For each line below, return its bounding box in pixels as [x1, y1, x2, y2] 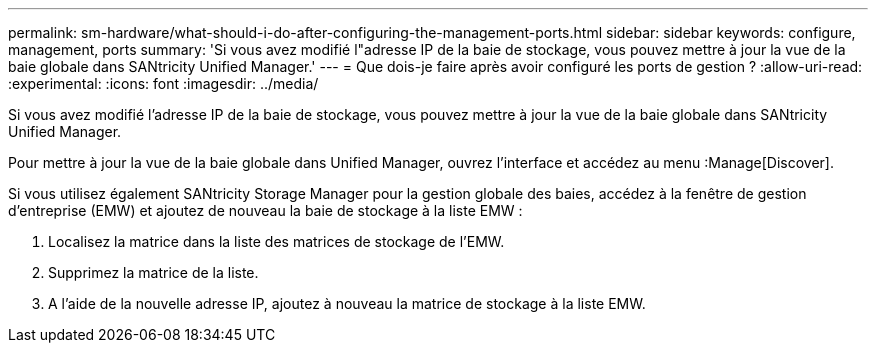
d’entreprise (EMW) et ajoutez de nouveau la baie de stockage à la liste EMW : [8, 202, 523, 219]
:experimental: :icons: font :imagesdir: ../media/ [8, 75, 319, 92]
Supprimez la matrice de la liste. [48, 264, 259, 281]
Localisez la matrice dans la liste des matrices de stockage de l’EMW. [48, 233, 505, 250]
